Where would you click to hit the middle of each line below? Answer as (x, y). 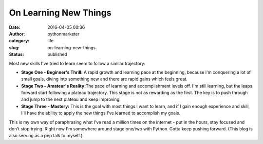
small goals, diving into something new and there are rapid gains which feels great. (104, 79)
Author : (17, 34)
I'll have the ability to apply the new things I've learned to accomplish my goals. (101, 113)
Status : (17, 54)
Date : (15, 27)
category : (19, 41)
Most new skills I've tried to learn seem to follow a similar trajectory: (77, 63)
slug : (14, 47)
